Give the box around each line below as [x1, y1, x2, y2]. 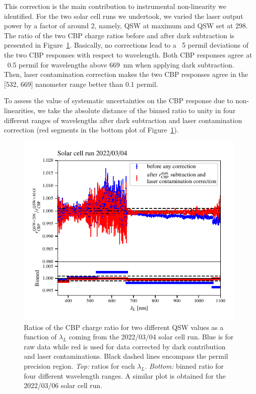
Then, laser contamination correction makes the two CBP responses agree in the [4, 69, 249, 79]
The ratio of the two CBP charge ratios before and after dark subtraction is [4, 30, 235, 40]
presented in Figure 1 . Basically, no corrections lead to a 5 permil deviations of [4, 40, 249, 50]
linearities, [4, 105, 36, 115]
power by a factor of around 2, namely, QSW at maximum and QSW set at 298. [4, 20, 248, 31]
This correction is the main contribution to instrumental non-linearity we [4, 1, 227, 11]
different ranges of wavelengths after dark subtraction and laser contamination [4, 115, 242, 125]
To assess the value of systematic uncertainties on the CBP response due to [4, 95, 233, 106]
